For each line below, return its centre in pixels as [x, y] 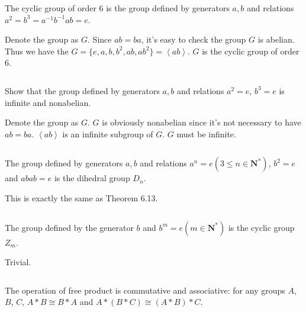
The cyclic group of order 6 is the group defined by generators [117, 8]
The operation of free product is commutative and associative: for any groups [145, 290]
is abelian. [276, 39]
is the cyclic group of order [251, 51]
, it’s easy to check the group [194, 39]
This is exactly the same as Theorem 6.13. [81, 197]
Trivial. [18, 262]
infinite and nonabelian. [48, 102]
